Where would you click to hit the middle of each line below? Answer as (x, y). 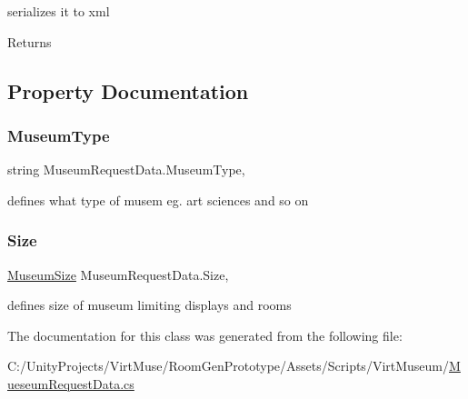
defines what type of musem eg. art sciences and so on (158, 199)
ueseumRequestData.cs (71, 383)
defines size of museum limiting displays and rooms (149, 305)
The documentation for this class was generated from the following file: (205, 335)
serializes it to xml (59, 11)
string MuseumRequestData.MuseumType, (126, 170)
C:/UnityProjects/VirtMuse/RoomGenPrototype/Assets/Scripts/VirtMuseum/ (229, 366)
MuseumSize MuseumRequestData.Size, (118, 274)
